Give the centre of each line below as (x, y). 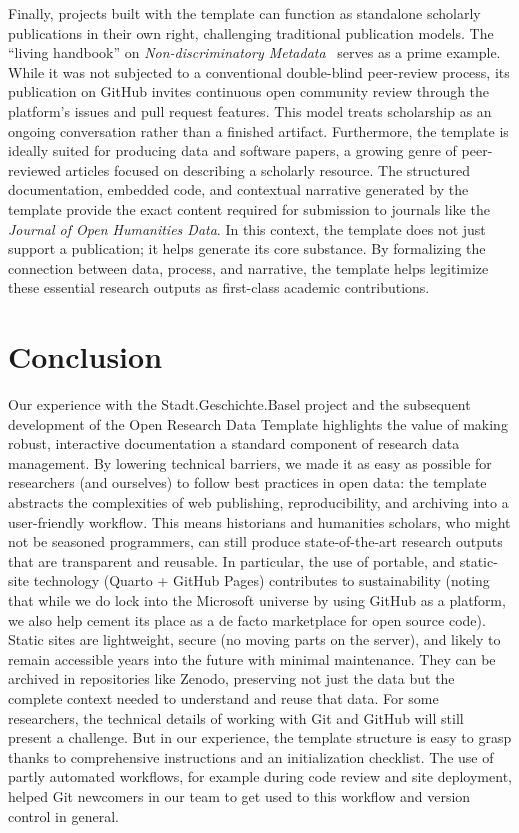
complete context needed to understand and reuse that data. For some (223, 697)
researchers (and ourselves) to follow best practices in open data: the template (247, 482)
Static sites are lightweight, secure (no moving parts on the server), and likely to (254, 639)
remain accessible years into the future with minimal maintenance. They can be (252, 658)
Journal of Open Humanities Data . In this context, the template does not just (247, 228)
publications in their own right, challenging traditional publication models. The (251, 32)
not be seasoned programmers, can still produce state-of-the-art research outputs (255, 541)
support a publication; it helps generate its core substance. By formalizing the (247, 248)
